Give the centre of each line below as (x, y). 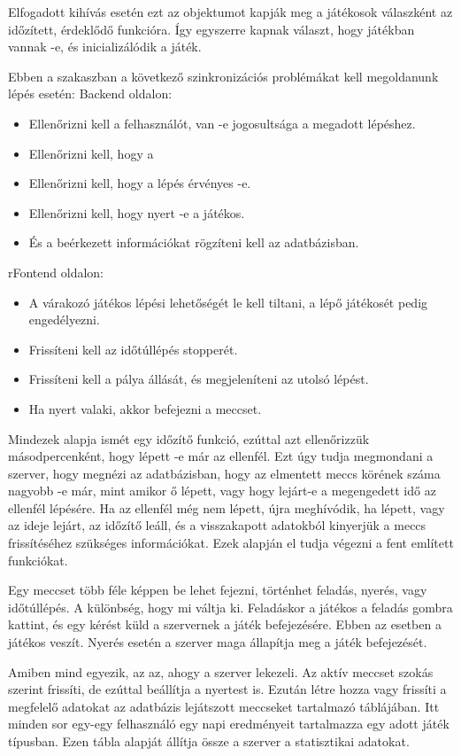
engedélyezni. (64, 320)
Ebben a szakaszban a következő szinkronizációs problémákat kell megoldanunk (223, 76)
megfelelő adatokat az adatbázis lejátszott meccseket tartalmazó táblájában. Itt (224, 706)
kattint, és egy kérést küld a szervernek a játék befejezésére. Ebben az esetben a (225, 624)
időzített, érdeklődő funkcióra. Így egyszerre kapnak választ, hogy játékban (211, 29)
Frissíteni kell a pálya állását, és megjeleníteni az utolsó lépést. (199, 379)
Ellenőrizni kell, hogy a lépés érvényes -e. (140, 183)
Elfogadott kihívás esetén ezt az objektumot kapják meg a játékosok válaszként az (230, 12)
